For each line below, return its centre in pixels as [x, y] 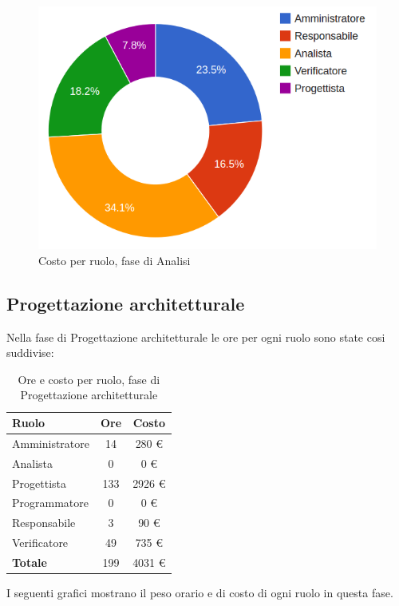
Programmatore [50, 503]
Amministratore [51, 443]
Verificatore [40, 543]
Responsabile [44, 523]
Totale [30, 562]
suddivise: [30, 353]
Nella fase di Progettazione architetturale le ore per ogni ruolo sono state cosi [196, 337]
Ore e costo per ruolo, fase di [89, 379]
